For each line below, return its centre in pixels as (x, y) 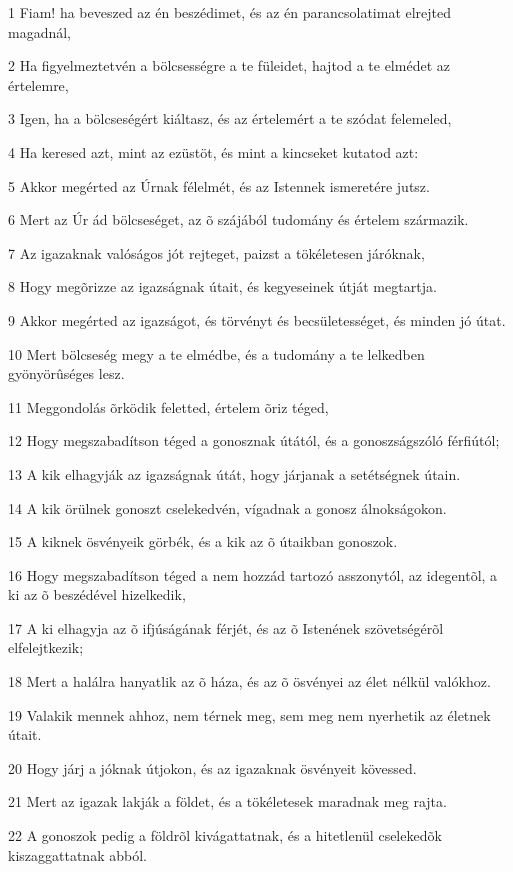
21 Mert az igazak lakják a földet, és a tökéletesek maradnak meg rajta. (227, 801)
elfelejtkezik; (46, 647)
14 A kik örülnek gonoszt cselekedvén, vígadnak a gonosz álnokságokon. (227, 507)
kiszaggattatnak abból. (77, 854)
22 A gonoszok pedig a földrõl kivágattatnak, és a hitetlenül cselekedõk (225, 835)
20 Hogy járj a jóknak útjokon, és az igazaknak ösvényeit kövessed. (212, 767)
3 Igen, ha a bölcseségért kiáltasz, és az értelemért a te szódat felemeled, (230, 118)
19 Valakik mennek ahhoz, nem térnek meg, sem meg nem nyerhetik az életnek (249, 714)
